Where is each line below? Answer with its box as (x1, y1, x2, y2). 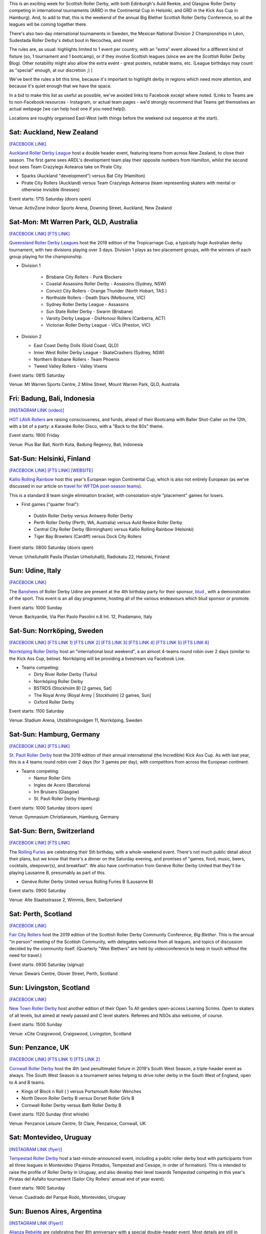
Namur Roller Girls (33, 775, 71, 781)
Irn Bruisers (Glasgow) (33, 789, 80, 795)
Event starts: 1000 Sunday (9, 605, 63, 611)
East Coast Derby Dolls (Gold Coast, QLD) (33, 343, 119, 348)
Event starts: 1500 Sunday (9, 1022, 63, 1028)
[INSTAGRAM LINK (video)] (9, 407, 65, 413)
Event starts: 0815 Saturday (9, 372, 65, 378)
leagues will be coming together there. (9, 21, 88, 27)
